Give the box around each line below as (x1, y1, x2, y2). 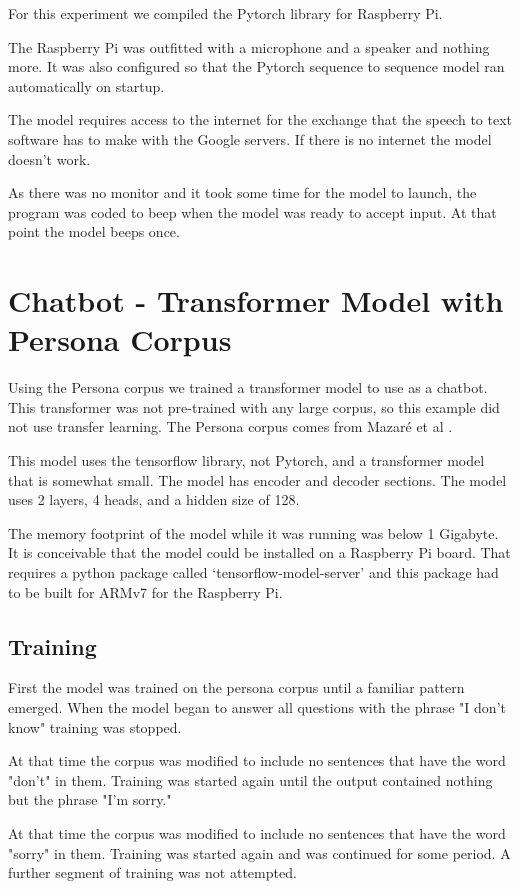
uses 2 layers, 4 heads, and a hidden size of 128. (8, 489, 300, 510)
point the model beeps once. (8, 221, 180, 242)
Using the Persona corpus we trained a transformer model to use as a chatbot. (8, 377, 488, 398)
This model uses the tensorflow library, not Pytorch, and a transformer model (8, 450, 485, 471)
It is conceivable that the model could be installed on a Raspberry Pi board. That (8, 542, 511, 563)
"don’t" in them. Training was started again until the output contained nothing (8, 769, 493, 790)
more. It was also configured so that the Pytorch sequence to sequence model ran (8, 56, 505, 77)
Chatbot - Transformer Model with (8, 280, 504, 321)
